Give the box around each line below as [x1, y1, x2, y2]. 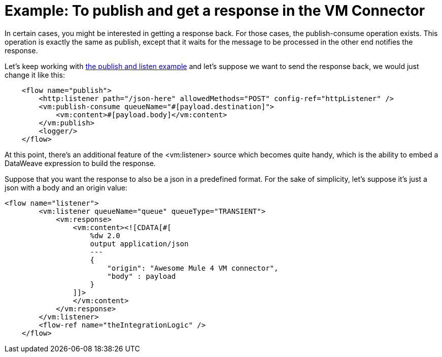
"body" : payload [107, 272, 176, 280]
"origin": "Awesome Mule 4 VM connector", [107, 264, 279, 272]
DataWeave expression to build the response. [5, 158, 156, 168]
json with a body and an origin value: [5, 183, 127, 192]
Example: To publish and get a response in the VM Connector [5, 2, 425, 19]
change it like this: [5, 70, 65, 79]
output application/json [90, 239, 189, 248]
